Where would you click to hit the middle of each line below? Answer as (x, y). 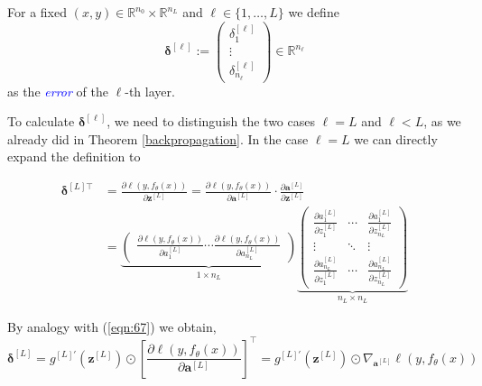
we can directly (396, 138)
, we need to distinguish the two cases (211, 121)
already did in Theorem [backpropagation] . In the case (158, 138)
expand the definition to (74, 156)
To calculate (41, 121)
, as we (442, 121)
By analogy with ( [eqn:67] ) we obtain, (112, 327)
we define (314, 12)
